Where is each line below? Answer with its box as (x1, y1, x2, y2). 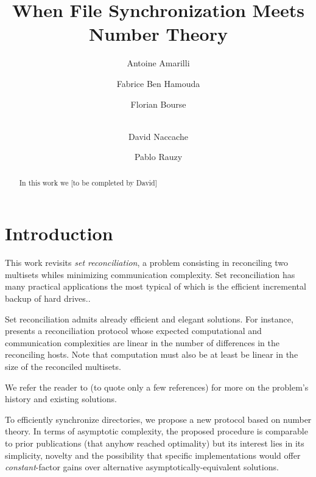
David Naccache (128, 130, 188, 142)
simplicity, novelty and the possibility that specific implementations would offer (5, 448, 301, 461)
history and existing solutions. (5, 392, 117, 405)
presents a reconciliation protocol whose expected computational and (5, 324, 262, 337)
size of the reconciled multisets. (5, 360, 121, 373)
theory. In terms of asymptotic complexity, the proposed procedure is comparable (5, 425, 308, 437)
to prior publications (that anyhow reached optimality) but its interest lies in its (5, 436, 304, 449)
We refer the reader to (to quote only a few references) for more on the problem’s (5, 380, 309, 393)
